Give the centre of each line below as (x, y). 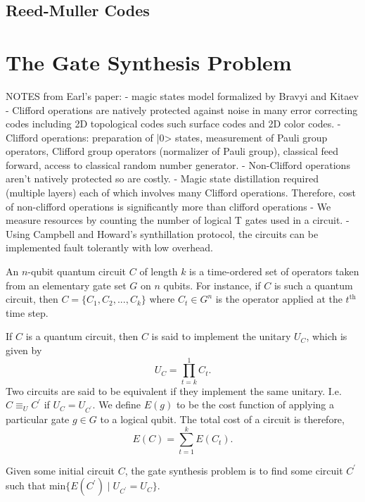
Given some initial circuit (60, 470)
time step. (27, 312)
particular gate (38, 419)
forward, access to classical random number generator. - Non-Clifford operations (178, 164)
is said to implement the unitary (221, 336)
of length (159, 271)
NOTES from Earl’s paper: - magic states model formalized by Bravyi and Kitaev (182, 95)
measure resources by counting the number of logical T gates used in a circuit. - (178, 220)
